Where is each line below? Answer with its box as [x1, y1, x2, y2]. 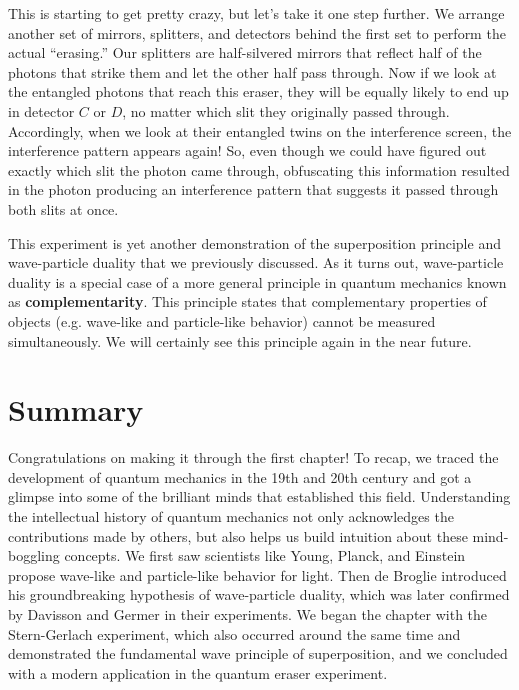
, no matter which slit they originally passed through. [122, 100, 450, 121]
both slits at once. [8, 198, 119, 219]
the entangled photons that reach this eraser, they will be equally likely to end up [8, 81, 509, 102]
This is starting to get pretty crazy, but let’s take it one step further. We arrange [8, 3, 505, 23]
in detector [8, 100, 75, 121]
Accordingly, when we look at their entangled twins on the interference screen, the [8, 120, 512, 141]
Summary [8, 389, 144, 430]
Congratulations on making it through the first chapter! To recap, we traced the [8, 447, 499, 468]
